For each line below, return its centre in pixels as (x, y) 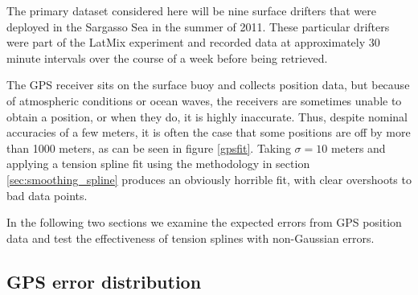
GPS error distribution (104, 281)
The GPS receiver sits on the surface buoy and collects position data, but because (208, 85)
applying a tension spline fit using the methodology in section (158, 164)
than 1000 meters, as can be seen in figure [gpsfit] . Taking (149, 147)
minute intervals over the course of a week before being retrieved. (167, 57)
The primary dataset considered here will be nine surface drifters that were (191, 10)
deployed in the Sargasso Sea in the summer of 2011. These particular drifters (198, 26)
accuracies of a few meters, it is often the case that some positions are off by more (209, 132)
